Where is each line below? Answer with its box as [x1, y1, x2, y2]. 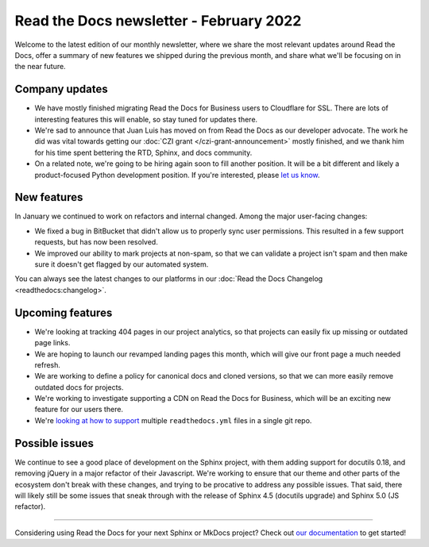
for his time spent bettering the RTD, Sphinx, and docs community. [34, 148, 253, 157]
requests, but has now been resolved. [34, 237, 158, 247]
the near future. [14, 62, 67, 71]
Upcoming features [14, 306, 113, 319]
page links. [34, 338, 71, 348]
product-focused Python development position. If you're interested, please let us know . [34, 170, 321, 179]
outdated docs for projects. [34, 382, 124, 392]
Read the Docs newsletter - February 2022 [14, 12, 302, 29]
